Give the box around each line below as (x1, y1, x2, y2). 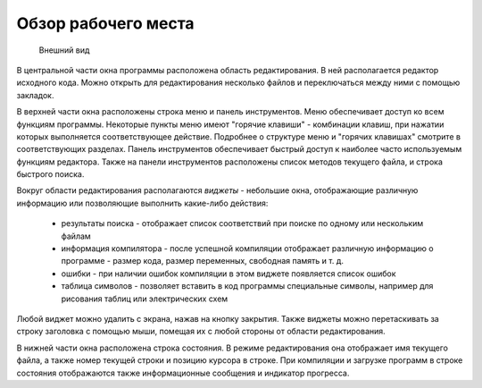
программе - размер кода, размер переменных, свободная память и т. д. (61, 256, 344, 266)
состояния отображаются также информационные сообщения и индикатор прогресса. (16, 367, 350, 378)
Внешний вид (38, 45, 90, 55)
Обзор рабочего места (16, 13, 195, 33)
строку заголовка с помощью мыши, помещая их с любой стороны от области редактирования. (16, 326, 386, 337)
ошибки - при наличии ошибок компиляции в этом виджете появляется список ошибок (61, 268, 396, 279)
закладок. (16, 89, 54, 100)
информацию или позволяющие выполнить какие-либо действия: (16, 198, 269, 208)
